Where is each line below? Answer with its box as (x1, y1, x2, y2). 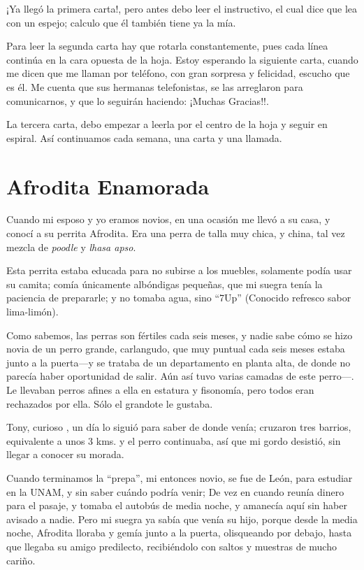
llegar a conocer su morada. (6, 447, 124, 462)
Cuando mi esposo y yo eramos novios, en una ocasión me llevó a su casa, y (6, 212, 330, 227)
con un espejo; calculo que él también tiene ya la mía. (6, 15, 236, 29)
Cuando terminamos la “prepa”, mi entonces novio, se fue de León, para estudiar (6, 470, 353, 485)
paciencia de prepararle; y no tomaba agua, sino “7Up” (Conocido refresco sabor (6, 290, 351, 305)
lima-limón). (6, 304, 59, 319)
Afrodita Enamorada (6, 171, 210, 200)
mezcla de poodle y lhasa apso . (6, 239, 136, 254)
